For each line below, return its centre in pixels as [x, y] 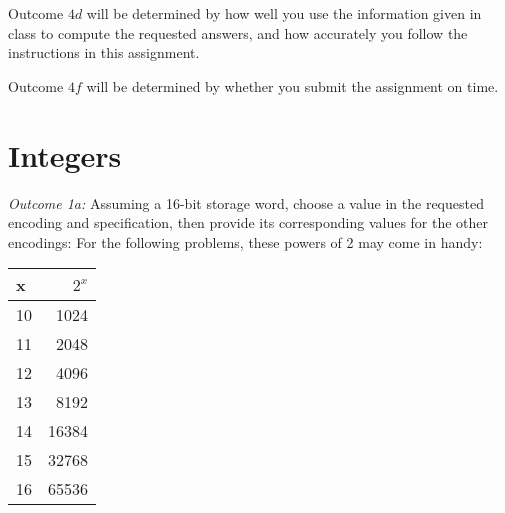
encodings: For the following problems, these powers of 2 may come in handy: [245, 241]
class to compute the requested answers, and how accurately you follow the [238, 32]
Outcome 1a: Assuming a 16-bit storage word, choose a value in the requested [246, 202]
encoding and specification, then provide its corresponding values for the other [248, 222]
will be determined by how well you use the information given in [284, 13]
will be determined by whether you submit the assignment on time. [292, 85]
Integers [65, 154]
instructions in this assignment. [104, 52]
